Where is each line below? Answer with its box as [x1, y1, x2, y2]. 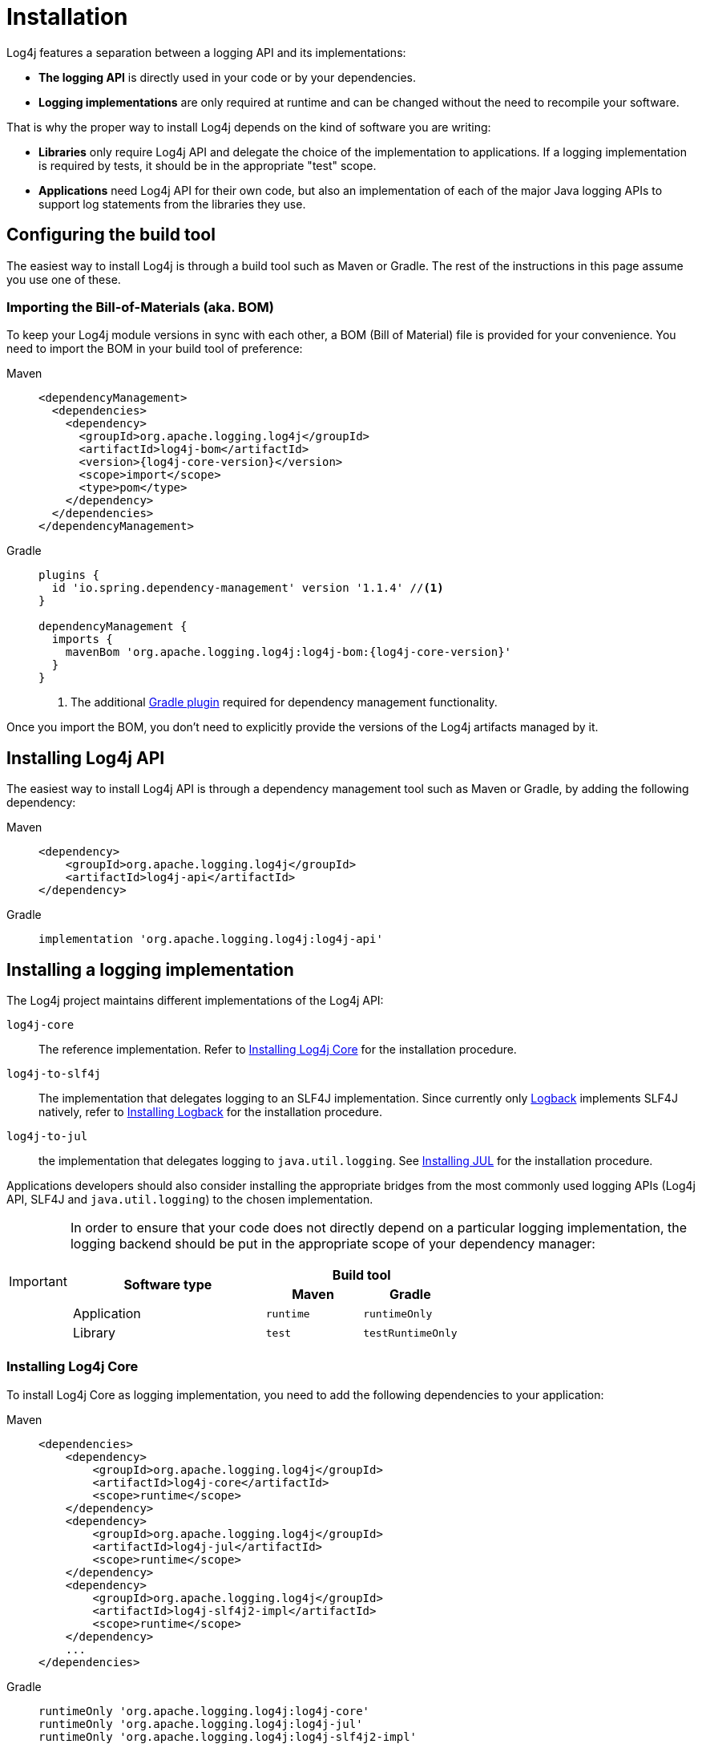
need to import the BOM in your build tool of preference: [6, 342, 303, 356]
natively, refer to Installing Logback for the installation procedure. [38, 1105, 383, 1119]
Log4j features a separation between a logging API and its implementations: [6, 45, 406, 59]
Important [9, 1273, 67, 1290]
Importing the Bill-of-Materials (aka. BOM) [6, 298, 274, 315]
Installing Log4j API [6, 747, 165, 768]
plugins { [38, 569, 99, 582]
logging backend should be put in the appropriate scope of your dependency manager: [70, 1236, 595, 1252]
